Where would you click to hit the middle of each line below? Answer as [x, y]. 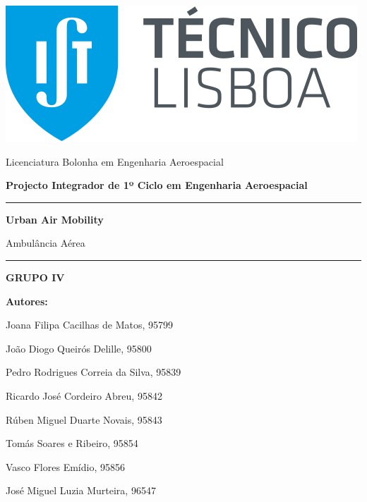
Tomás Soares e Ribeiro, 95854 [72, 443]
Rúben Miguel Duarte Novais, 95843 [84, 419]
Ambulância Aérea [46, 243]
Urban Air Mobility [55, 219]
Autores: [27, 301]
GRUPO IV [35, 277]
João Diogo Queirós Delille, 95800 [79, 348]
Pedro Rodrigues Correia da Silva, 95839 [94, 372]
